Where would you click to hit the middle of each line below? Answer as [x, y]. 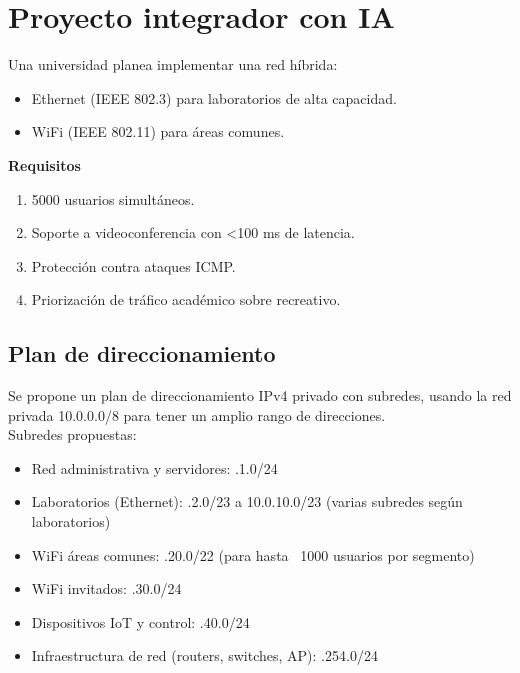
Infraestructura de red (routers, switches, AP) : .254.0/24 [204, 655]
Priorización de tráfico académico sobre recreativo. [186, 299]
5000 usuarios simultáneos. [113, 198]
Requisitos [44, 164]
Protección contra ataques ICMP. [133, 265]
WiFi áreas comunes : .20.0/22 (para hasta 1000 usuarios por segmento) [253, 554]
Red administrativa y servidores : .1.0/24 [154, 467]
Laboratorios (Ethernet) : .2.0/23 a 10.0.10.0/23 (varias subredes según [247, 501]
